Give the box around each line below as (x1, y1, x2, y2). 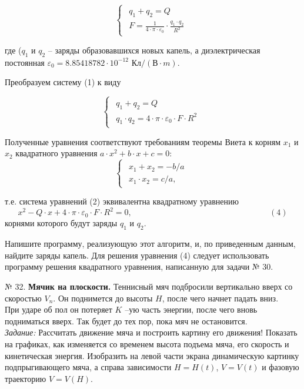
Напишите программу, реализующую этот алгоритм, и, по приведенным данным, (5, 237, 296, 250)
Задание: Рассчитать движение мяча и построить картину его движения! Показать (5, 326, 298, 338)
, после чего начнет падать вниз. (162, 291, 279, 304)
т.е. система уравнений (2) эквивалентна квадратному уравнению (5, 195, 239, 207)
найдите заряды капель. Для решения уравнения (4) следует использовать (5, 249, 269, 261)
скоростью (5, 291, 42, 304)
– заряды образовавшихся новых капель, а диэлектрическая (48, 43, 260, 56)
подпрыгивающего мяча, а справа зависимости (5, 361, 172, 373)
